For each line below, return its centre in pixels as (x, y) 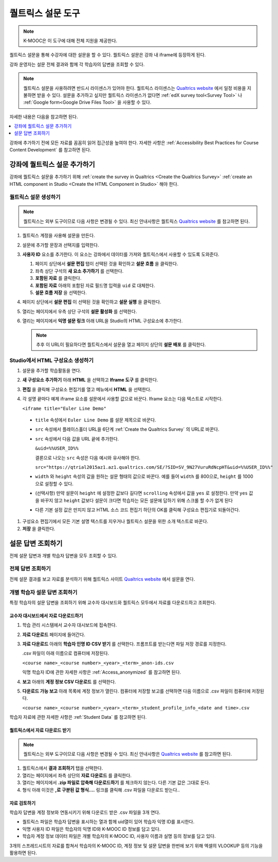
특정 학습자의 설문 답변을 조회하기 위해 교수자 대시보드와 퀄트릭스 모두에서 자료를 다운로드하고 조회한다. (113, 602)
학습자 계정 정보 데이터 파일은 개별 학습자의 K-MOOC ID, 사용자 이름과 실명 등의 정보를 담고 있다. (119, 836)
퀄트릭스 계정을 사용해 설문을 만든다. (58, 236)
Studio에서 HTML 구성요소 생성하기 (52, 360)
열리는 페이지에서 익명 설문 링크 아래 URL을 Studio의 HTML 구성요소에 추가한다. (103, 321)
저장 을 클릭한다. (39, 528)
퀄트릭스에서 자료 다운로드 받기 (40, 730)
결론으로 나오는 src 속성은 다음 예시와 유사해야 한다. (88, 457)
